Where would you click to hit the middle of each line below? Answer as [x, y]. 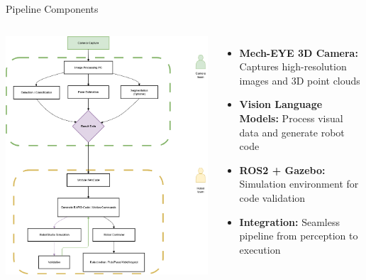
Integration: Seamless [289, 221]
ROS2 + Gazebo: [282, 169]
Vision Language [281, 104]
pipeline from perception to [299, 236]
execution [260, 249]
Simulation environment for [299, 184]
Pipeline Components [52, 9]
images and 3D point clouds [300, 80]
